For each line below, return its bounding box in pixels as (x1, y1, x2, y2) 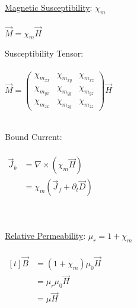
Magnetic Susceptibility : (5, 1, 93, 13)
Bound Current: (5, 130, 62, 142)
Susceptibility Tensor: (5, 47, 84, 60)
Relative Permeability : (5, 229, 86, 242)
